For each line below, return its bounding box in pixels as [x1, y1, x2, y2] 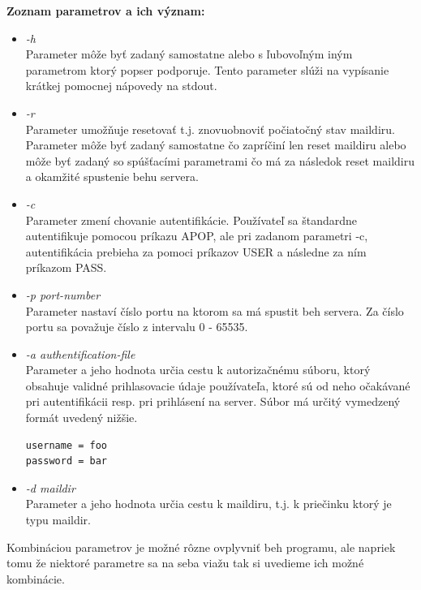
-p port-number [25, 286, 101, 303]
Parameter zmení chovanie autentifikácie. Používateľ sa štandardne [25, 211, 357, 228]
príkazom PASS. [25, 259, 107, 276]
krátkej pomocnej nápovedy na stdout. [25, 77, 217, 94]
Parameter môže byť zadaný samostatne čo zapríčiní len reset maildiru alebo [25, 136, 406, 153]
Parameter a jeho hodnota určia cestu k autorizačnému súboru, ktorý [25, 361, 371, 378]
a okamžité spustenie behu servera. [25, 168, 199, 185]
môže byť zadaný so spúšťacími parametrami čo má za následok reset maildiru [25, 152, 415, 169]
